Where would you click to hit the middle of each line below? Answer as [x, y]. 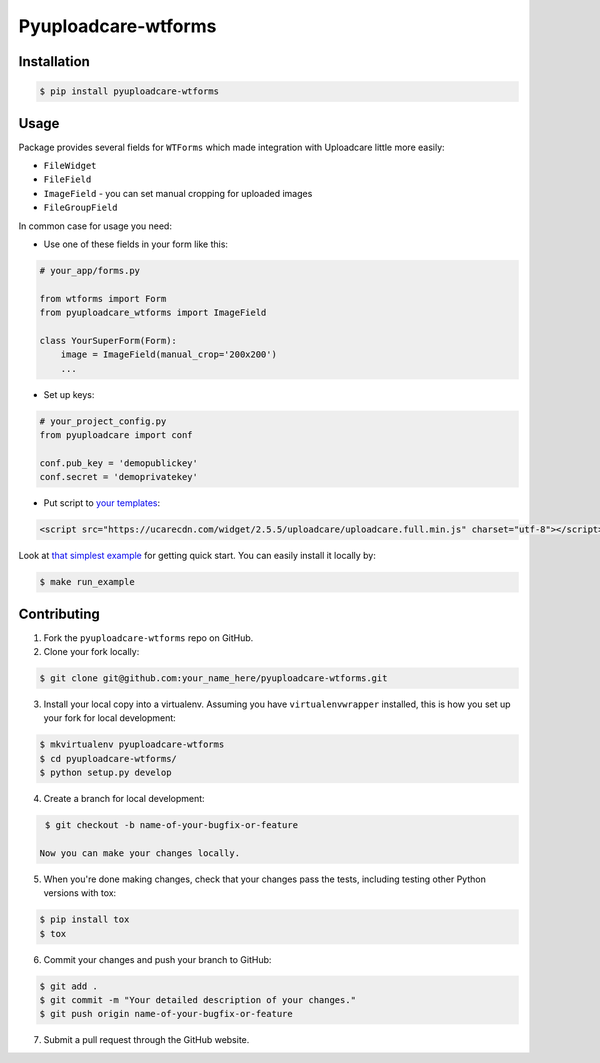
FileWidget [70, 166]
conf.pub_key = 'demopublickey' [119, 463]
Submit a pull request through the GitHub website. [146, 1040]
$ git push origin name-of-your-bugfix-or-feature [166, 1014]
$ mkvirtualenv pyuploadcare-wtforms [132, 744]
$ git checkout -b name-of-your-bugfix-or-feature [172, 825]
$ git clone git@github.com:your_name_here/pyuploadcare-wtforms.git [213, 678]
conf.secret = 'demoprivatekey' [119, 477]
